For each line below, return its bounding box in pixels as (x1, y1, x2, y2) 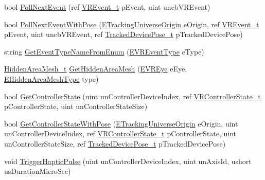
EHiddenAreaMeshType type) (4, 73, 99, 84)
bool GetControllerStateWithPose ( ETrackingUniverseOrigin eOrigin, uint (4, 118, 238, 129)
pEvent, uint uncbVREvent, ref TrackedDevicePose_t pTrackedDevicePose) (4, 29, 243, 40)
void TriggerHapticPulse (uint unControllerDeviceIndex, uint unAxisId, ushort (4, 155, 252, 166)
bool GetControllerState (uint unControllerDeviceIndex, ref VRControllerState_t (4, 91, 261, 101)
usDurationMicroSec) (4, 166, 71, 176)
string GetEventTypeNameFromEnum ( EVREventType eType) (4, 46, 204, 57)
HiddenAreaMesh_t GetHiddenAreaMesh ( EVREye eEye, (4, 63, 187, 74)
